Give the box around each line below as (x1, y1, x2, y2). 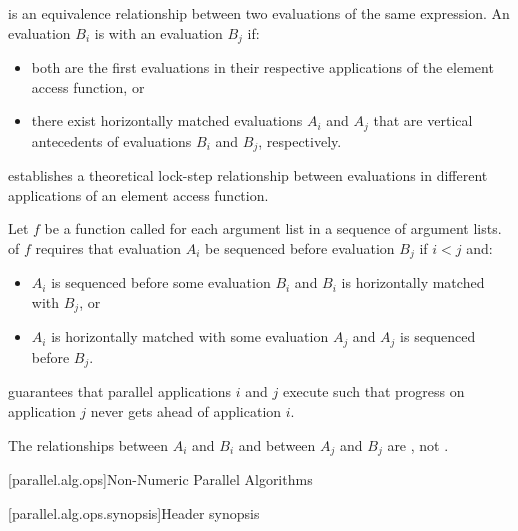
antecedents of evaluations (31, 130, 192, 151)
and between (238, 434, 316, 455)
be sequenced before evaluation (205, 237, 395, 258)
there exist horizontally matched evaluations (31, 110, 303, 131)
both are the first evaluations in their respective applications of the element (31, 57, 494, 78)
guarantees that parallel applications (8, 381, 232, 402)
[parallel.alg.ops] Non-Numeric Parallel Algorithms (8, 468, 313, 489)
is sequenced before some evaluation (51, 272, 271, 293)
